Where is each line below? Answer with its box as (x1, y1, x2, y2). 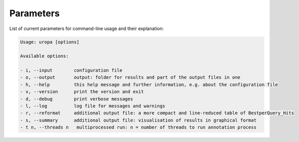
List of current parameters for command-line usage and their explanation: (9, 25, 164, 32)
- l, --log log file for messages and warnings (20, 103, 166, 109)
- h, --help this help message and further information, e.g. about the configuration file (20, 81, 278, 88)
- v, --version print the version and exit (20, 89, 144, 95)
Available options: (20, 53, 69, 59)
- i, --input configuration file (20, 68, 122, 73)
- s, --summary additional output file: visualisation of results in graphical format (20, 117, 257, 123)
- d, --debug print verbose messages (20, 96, 133, 102)
